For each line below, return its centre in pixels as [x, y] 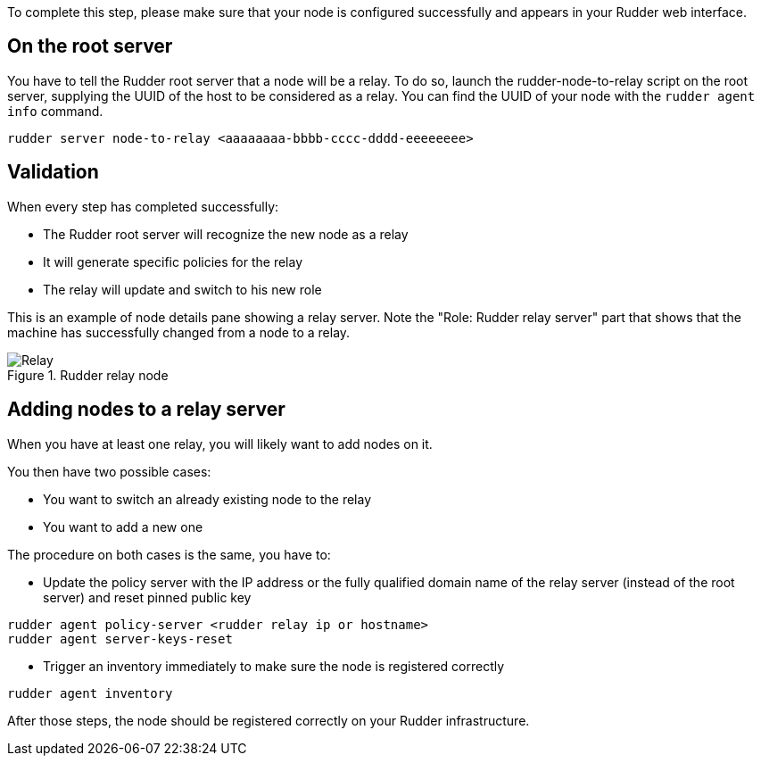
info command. [55, 111]
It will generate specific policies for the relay [173, 261]
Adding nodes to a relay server [146, 410]
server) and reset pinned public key [147, 597]
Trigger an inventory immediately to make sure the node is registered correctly [274, 666]
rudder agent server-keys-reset [120, 639]
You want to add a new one [123, 527]
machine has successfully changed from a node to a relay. [179, 332]
